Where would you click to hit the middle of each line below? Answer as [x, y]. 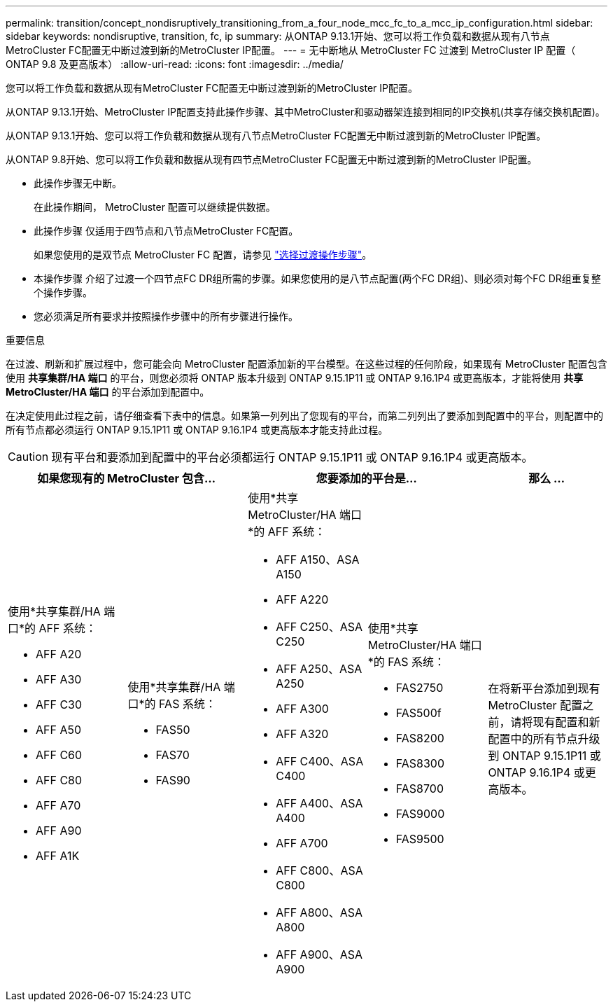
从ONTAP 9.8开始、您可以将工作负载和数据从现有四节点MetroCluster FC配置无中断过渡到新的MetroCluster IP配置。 [272, 159]
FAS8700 [420, 789]
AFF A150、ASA [318, 560]
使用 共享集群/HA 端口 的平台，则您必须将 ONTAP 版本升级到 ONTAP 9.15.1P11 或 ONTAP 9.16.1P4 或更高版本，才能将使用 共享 [295, 378]
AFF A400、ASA [319, 803]
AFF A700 [302, 843]
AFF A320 [302, 734]
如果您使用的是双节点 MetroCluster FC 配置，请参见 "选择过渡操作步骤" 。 [203, 255]
